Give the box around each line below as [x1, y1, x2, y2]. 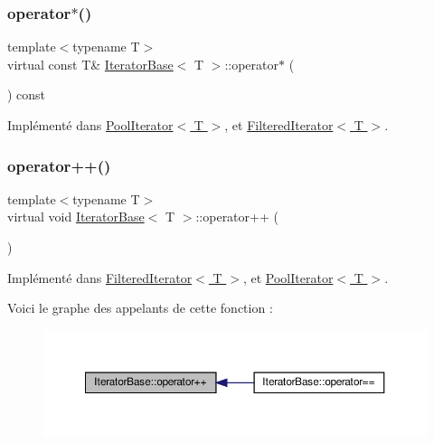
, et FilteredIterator [224, 116, 334, 134]
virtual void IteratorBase [7, 207, 145, 226]
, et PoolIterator [242, 268, 334, 287]
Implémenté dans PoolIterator [7, 116, 174, 134]
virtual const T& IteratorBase [7, 54, 174, 73]
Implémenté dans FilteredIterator [7, 268, 193, 287]
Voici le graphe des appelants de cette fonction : [7, 298, 273, 317]
